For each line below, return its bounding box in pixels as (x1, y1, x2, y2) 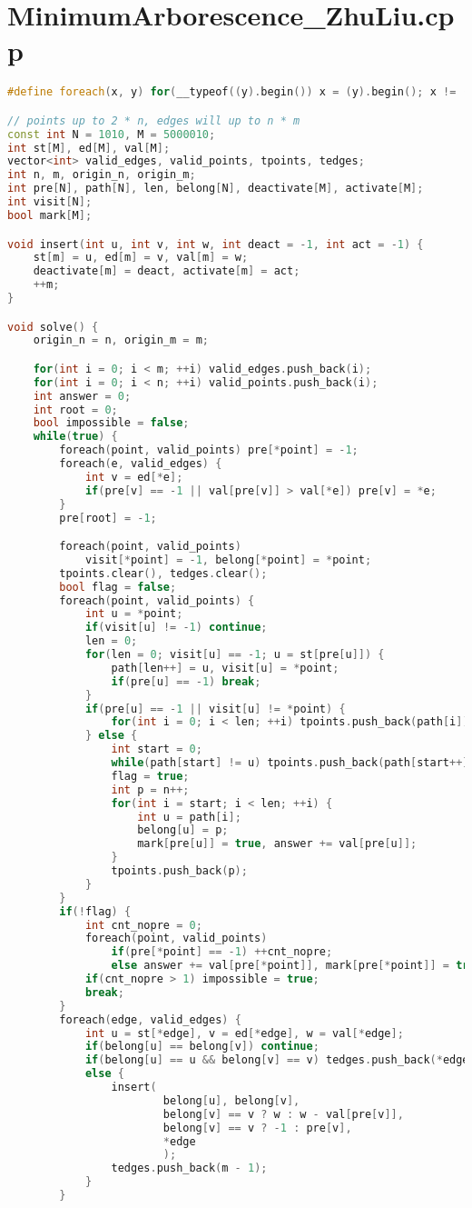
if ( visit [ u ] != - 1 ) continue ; (84, 621, 268, 634)
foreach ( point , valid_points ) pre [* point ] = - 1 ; (59, 444, 359, 457)
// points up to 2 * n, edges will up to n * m (7, 114, 300, 127)
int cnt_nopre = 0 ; (84, 918, 202, 932)
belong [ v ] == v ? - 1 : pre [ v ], (162, 1121, 352, 1134)
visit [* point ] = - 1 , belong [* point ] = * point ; (84, 553, 372, 566)
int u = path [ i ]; (137, 810, 241, 824)
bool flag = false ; (59, 580, 177, 594)
